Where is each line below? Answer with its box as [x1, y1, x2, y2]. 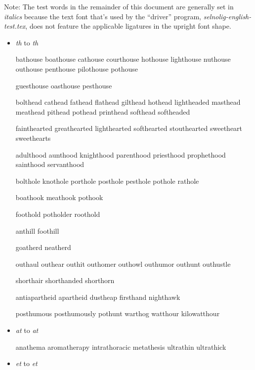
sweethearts [15, 132, 51, 143]
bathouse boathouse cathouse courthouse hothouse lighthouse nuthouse [15, 54, 231, 64]
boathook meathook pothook [15, 192, 103, 203]
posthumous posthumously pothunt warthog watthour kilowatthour [15, 308, 220, 319]
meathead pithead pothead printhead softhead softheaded [15, 106, 190, 117]
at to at [15, 325, 39, 335]
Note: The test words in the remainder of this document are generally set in [4, 1, 234, 11]
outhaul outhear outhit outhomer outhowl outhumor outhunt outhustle [15, 258, 231, 269]
